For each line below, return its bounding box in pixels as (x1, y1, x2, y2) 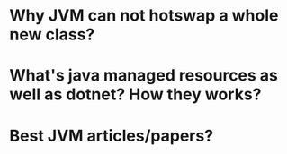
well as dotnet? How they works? (9, 84, 262, 105)
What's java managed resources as (9, 65, 279, 86)
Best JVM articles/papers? (9, 125, 214, 146)
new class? (9, 24, 95, 45)
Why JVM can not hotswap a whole (9, 5, 279, 26)
